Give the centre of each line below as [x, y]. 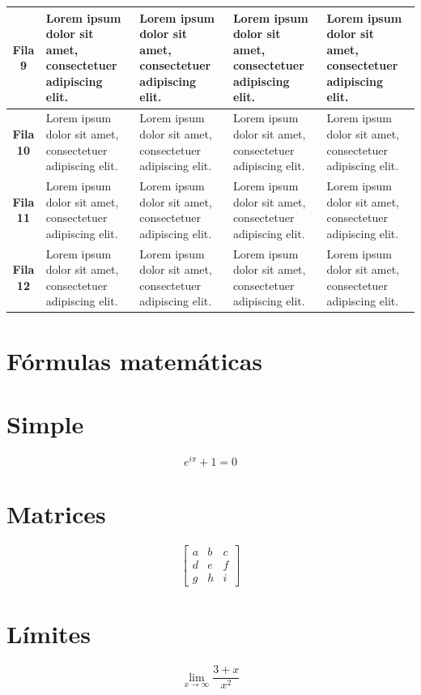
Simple [45, 424]
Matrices [56, 514]
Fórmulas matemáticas [135, 360]
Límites [49, 634]
